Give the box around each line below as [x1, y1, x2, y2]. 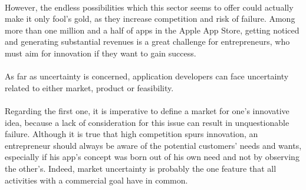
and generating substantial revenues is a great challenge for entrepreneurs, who [5, 35, 290, 48]
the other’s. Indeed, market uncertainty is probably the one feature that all [5, 162, 277, 174]
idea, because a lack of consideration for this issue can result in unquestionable [5, 116, 289, 128]
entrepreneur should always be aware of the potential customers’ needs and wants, [5, 139, 302, 151]
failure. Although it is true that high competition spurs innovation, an [5, 128, 258, 140]
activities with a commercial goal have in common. [5, 174, 188, 186]
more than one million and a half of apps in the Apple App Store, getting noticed [5, 24, 300, 36]
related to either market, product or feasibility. [5, 81, 174, 94]
